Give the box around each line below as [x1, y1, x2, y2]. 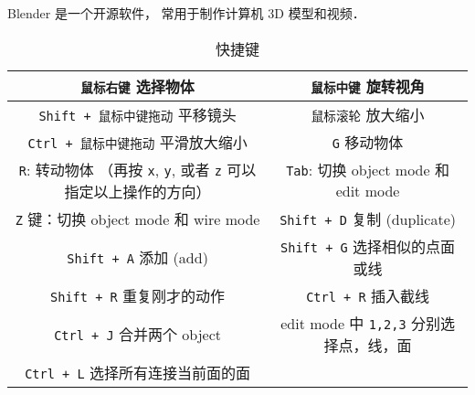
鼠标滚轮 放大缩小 [311, 103, 425, 125]
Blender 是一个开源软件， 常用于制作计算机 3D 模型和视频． [7, 4, 365, 22]
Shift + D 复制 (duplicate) [280, 208, 456, 230]
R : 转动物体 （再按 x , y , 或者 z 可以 [18, 158, 257, 180]
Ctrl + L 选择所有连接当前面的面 [25, 361, 250, 383]
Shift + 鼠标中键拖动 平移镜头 [38, 103, 237, 125]
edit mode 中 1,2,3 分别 [280, 312, 440, 334]
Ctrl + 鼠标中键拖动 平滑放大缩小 [27, 131, 248, 153]
